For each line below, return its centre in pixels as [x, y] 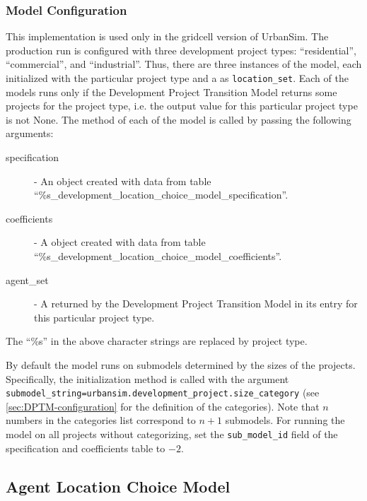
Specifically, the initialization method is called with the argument [147, 378]
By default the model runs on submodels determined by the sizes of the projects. [181, 364]
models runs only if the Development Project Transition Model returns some [171, 92]
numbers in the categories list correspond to [101, 420]
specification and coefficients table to [86, 448]
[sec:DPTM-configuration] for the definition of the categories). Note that [163, 406]
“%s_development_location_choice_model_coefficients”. [158, 256]
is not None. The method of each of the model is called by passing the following [179, 119]
